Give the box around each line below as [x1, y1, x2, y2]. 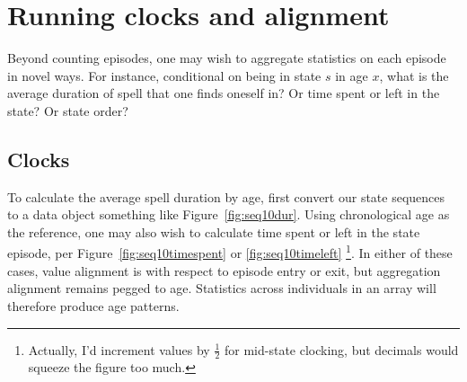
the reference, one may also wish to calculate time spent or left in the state [7, 222, 420, 241]
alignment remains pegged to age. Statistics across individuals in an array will [7, 279, 436, 298]
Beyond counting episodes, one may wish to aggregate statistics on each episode [7, 49, 446, 67]
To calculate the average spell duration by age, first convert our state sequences [7, 187, 445, 206]
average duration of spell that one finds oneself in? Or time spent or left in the [7, 84, 440, 102]
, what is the [379, 66, 449, 84]
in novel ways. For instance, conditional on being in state [7, 66, 322, 84]
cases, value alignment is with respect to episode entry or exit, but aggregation [7, 261, 441, 280]
